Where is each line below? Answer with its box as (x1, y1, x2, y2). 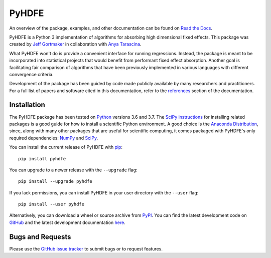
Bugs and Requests (9, 232, 71, 241)
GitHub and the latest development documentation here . (9, 219, 125, 225)
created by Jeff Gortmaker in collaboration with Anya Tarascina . (9, 41, 142, 47)
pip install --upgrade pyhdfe (18, 178, 93, 184)
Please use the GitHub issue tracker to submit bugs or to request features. (9, 245, 163, 251)
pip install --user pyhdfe (18, 201, 85, 207)
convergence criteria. (9, 71, 54, 77)
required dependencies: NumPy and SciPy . (9, 135, 98, 141)
